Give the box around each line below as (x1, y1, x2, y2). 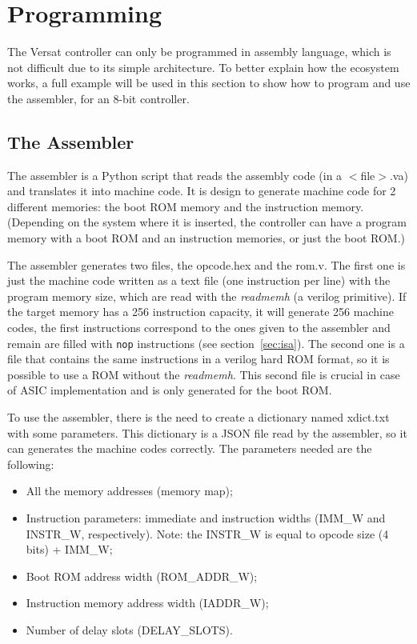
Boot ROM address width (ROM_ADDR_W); (26, 567, 258, 584)
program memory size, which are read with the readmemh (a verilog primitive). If (7, 287, 407, 304)
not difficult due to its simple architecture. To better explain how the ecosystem (7, 58, 399, 75)
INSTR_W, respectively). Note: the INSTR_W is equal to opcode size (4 (26, 525, 389, 542)
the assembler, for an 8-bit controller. (7, 90, 190, 106)
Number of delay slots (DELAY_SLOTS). (26, 622, 233, 638)
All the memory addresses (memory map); (26, 482, 233, 499)
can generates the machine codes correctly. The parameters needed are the (7, 440, 372, 457)
